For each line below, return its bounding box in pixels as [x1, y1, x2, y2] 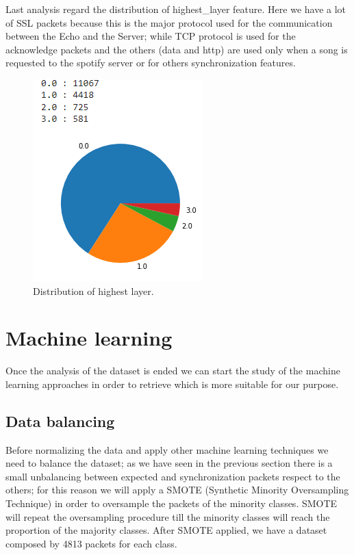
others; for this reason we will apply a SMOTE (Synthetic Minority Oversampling [5, 482, 349, 497]
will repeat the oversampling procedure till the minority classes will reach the [5, 509, 330, 524]
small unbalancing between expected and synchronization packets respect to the [5, 469, 340, 483]
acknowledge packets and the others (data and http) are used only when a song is [5, 42, 348, 56]
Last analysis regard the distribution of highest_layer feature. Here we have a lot [5, 2, 346, 16]
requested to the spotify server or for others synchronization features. [5, 55, 296, 70]
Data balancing [5, 410, 115, 431]
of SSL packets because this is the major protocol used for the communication [5, 15, 333, 29]
